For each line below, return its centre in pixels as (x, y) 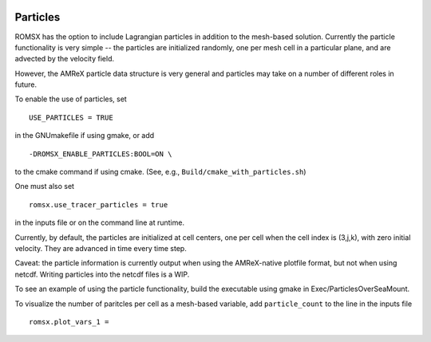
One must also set (45, 187)
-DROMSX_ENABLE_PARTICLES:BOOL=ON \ (101, 154)
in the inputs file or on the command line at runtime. (100, 222)
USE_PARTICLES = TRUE (71, 117)
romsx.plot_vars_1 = (69, 322)
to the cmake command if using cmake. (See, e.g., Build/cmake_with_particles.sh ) (160, 172)
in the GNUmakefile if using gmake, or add (85, 136)
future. (26, 85)
